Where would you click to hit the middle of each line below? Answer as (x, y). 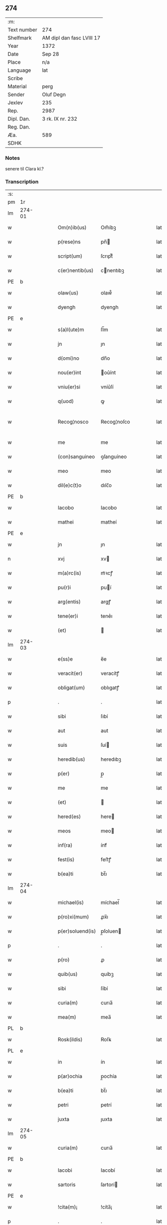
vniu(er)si (69, 387)
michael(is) (71, 903)
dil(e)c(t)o (70, 485)
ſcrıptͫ (107, 256)
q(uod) (66, 402)
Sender (16, 94)
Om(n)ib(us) (72, 228)
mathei (66, 522)
